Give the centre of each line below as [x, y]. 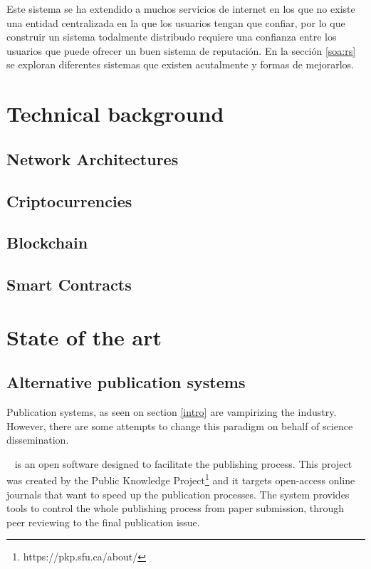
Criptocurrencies [69, 200]
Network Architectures [93, 158]
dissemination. [38, 440]
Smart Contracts [69, 284]
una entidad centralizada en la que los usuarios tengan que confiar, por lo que [176, 22]
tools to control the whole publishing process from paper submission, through [176, 508]
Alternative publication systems [126, 382]
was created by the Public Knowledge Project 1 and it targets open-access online [181, 479]
